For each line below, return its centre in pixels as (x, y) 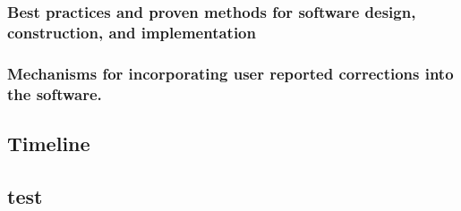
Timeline (49, 143)
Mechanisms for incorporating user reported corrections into (230, 73)
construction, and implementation (132, 32)
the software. (55, 93)
